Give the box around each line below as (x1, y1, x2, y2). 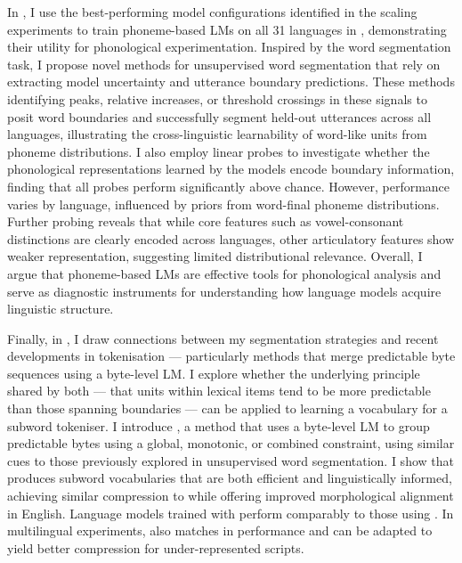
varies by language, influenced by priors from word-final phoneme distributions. (7, 194, 440, 213)
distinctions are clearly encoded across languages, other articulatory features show (7, 229, 455, 248)
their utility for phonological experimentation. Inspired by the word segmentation (7, 37, 451, 56)
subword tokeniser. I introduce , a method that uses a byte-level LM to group (7, 416, 430, 435)
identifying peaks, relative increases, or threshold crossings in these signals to (7, 89, 427, 108)
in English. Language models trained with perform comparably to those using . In (7, 503, 454, 522)
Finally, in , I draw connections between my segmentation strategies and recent (7, 329, 439, 347)
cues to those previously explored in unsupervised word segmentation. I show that (7, 451, 454, 469)
